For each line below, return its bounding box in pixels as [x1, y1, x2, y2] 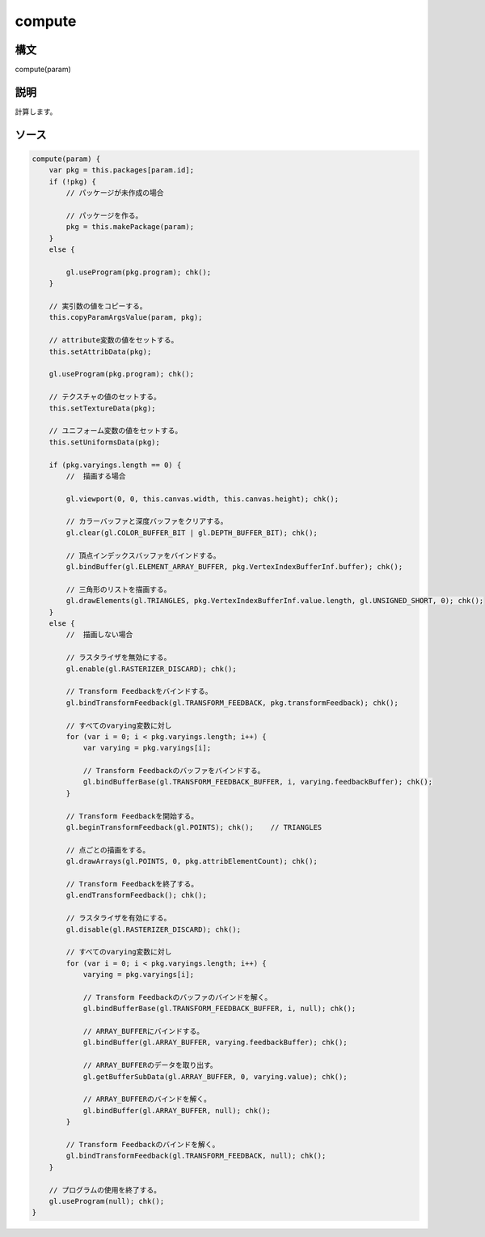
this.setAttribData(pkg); [48, 346, 152, 356]
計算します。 [15, 106, 57, 117]
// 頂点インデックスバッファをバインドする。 [65, 550, 221, 560]
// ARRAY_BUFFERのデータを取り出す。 [82, 1061, 217, 1070]
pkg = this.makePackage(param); [65, 223, 194, 232]
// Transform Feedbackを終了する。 [65, 879, 199, 888]
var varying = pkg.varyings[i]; [82, 743, 212, 753]
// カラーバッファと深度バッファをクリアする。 [65, 516, 228, 526]
